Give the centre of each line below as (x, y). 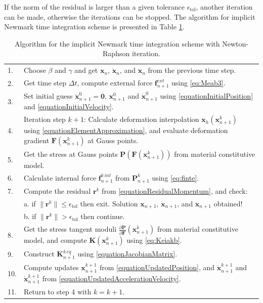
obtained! (228, 203)
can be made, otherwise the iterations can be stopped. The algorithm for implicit (130, 16)
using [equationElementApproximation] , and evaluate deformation (126, 130)
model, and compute (55, 240)
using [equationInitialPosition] (207, 96)
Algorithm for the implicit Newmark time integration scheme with (117, 43)
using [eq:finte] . (176, 177)
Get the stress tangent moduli (70, 229)
